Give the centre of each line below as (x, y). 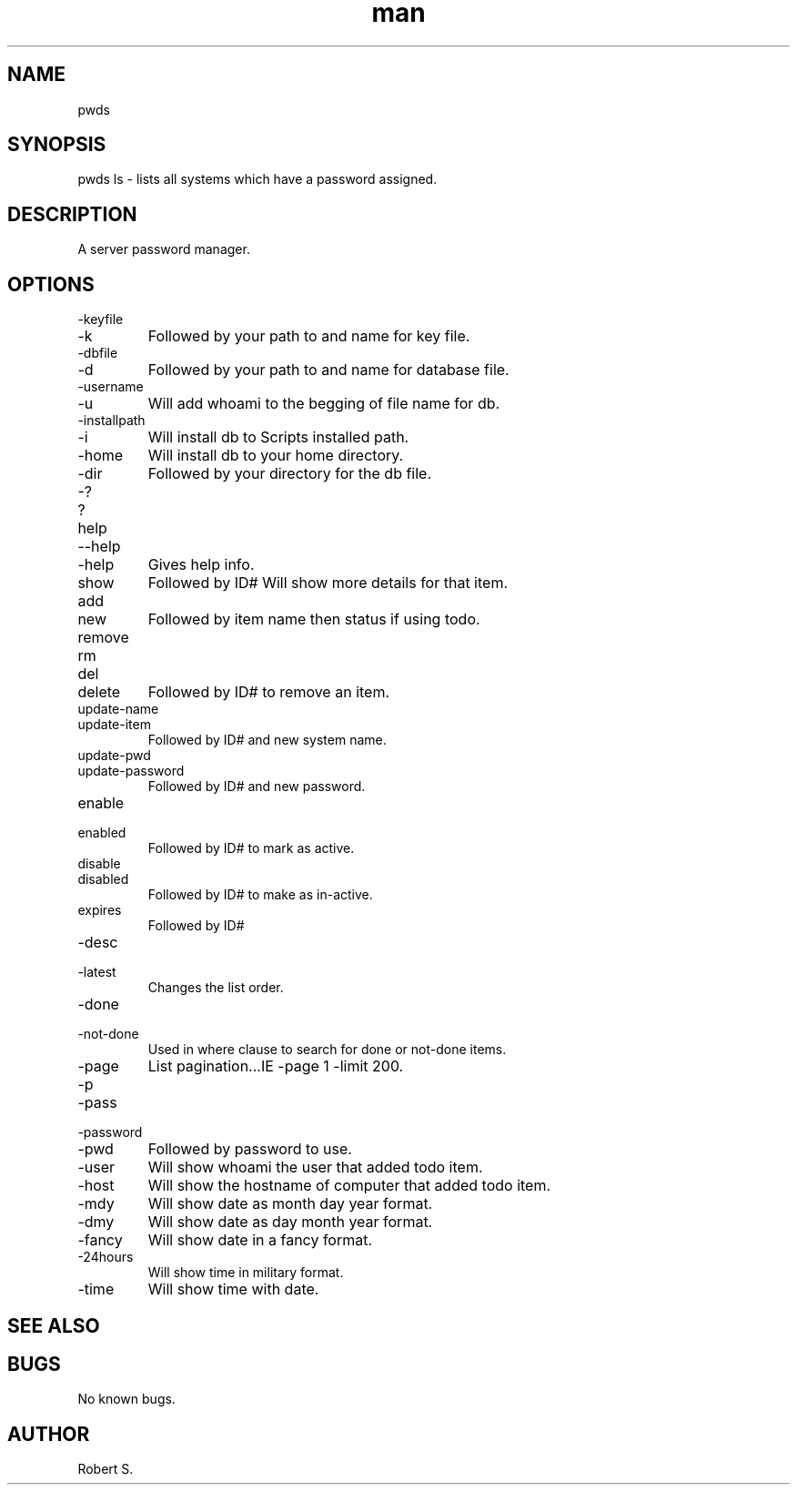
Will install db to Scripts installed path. (278, 437)
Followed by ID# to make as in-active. (260, 895)
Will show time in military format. (246, 1273)
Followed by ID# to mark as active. (251, 848)
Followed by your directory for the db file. (290, 474)
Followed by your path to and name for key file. (309, 336)
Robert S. (106, 1469)
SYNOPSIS (57, 145)
